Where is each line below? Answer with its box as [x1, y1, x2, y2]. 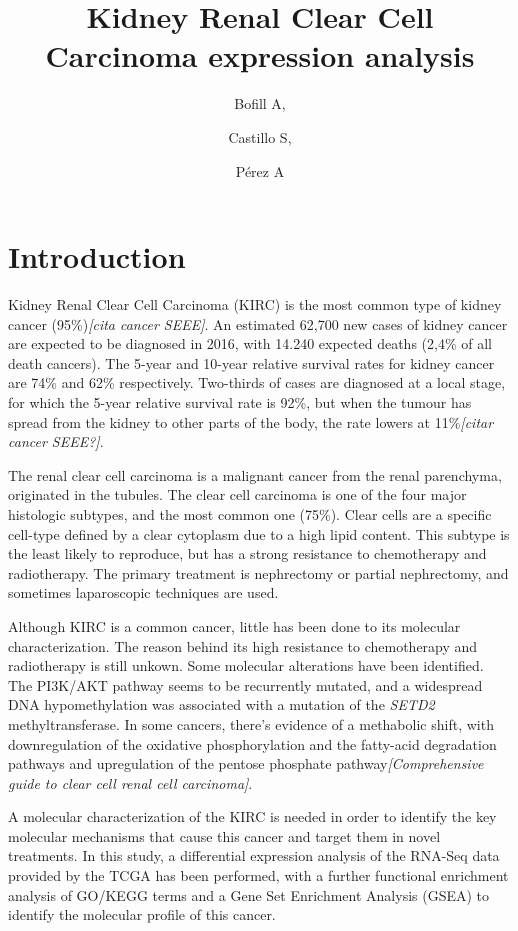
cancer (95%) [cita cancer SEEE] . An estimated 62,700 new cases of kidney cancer [8, 313, 508, 334]
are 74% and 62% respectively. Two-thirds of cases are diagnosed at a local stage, [8, 372, 506, 393]
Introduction [8, 236, 186, 277]
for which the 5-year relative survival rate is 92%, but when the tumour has [8, 392, 472, 412]
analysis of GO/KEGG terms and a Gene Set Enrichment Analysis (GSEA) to [8, 884, 490, 905]
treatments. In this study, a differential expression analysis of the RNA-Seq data [8, 845, 500, 866]
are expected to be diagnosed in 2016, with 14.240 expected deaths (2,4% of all [8, 333, 492, 354]
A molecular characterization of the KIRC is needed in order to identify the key [8, 806, 497, 827]
